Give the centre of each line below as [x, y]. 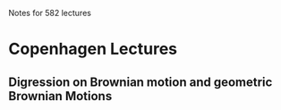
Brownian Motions [60, 96]
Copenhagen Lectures [93, 49]
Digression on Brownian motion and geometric [140, 82]
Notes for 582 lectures [50, 13]
